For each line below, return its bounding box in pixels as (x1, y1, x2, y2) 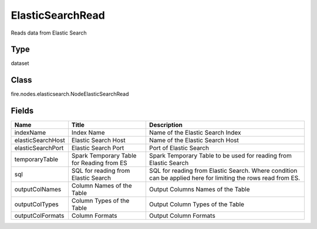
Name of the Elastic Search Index (149, 129, 241, 137)
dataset (11, 60, 29, 67)
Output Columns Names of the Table (149, 185, 250, 193)
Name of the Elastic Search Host (149, 136, 239, 145)
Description (149, 121, 183, 129)
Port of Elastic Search (149, 144, 210, 152)
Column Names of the (71, 182, 132, 190)
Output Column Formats (149, 211, 215, 220)
